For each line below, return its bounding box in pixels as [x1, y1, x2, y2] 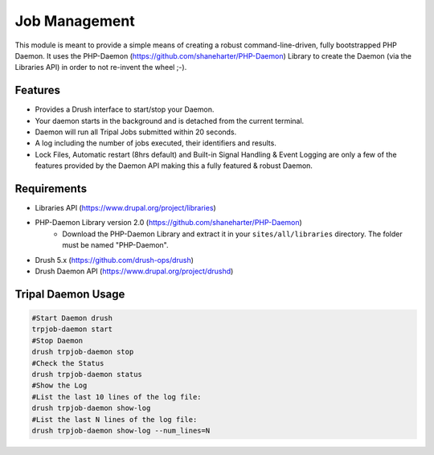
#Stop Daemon [31, 336, 84, 345]
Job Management [14, 12, 136, 30]
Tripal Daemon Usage [14, 287, 125, 301]
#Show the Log [31, 381, 88, 390]
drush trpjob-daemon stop [31, 347, 134, 357]
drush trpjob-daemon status [31, 370, 142, 379]
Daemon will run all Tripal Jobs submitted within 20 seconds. [35, 127, 237, 137]
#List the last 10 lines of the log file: [31, 392, 202, 401]
